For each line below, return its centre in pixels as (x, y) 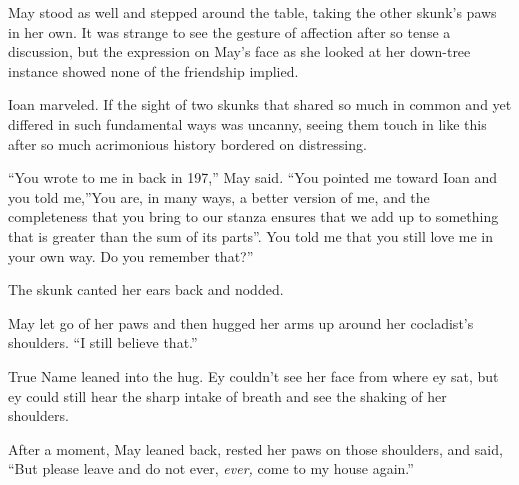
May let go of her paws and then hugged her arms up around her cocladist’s (241, 322)
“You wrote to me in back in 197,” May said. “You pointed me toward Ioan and (252, 177)
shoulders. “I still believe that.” (103, 342)
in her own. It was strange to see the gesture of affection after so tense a (229, 31)
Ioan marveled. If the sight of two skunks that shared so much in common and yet (260, 104)
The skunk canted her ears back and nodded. (146, 289)
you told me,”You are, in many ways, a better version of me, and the (219, 196)
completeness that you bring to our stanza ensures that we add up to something (253, 216)
